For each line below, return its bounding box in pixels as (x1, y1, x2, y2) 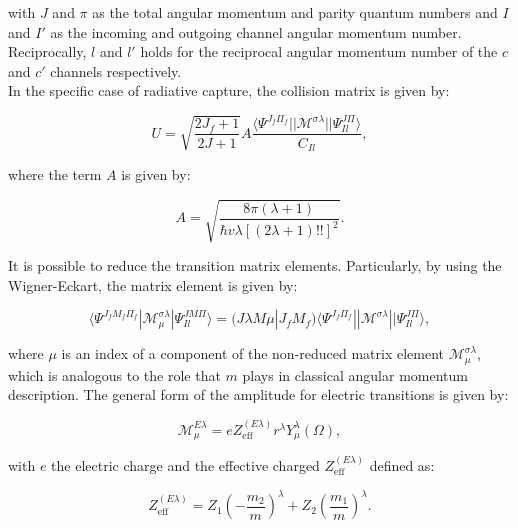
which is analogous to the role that (8, 364, 221, 385)
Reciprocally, (8, 41, 87, 62)
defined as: (369, 455, 435, 476)
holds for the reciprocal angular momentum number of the (140, 41, 498, 62)
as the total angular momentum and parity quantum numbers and (92, 2, 498, 22)
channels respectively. (50, 60, 182, 81)
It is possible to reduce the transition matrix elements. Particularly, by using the (8, 255, 502, 276)
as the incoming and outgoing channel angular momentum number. (50, 21, 462, 42)
